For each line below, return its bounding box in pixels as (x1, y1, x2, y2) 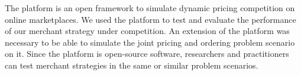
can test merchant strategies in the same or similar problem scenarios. (5, 59, 258, 71)
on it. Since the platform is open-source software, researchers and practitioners (5, 47, 289, 60)
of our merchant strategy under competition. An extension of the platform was (5, 25, 290, 37)
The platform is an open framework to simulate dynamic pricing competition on (5, 2, 295, 13)
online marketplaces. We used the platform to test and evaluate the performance (5, 13, 296, 25)
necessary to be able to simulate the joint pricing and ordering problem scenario (5, 36, 295, 48)
